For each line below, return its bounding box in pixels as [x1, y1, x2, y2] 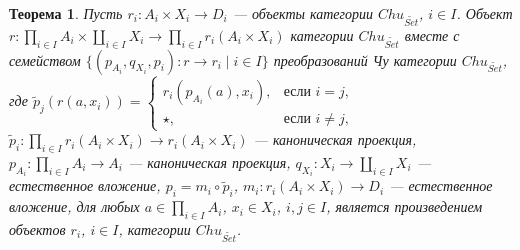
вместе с [404, 24, 460, 45]
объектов [9, 218, 66, 239]
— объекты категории [232, 3, 373, 23]
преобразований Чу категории [273, 49, 457, 70]
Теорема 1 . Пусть [9, 3, 123, 23]
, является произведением [326, 196, 483, 217]
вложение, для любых [9, 196, 140, 217]
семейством [9, 49, 81, 70]
